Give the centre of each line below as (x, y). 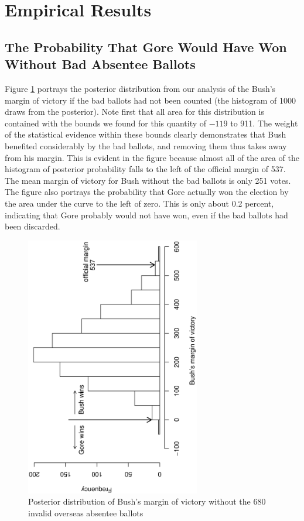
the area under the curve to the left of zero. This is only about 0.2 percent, (139, 203)
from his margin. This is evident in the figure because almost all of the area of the (152, 157)
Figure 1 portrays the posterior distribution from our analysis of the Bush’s (140, 88)
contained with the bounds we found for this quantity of (106, 123)
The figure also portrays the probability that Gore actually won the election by (147, 192)
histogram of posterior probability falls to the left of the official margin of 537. (145, 169)
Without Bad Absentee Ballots (100, 64)
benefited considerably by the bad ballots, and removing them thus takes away (146, 145)
